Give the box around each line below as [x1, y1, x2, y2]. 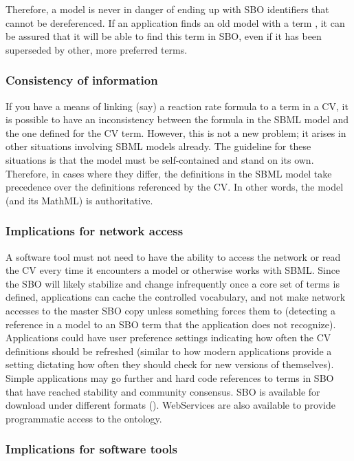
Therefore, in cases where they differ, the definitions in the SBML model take [5, 166, 332, 180]
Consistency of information [5, 72, 158, 89]
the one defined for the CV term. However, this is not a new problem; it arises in [5, 125, 346, 140]
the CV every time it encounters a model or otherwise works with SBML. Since [5, 263, 340, 277]
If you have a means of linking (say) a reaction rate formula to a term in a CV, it [5, 98, 349, 113]
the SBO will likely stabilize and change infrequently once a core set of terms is [5, 276, 340, 290]
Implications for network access [5, 222, 184, 239]
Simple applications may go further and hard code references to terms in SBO [5, 370, 334, 385]
